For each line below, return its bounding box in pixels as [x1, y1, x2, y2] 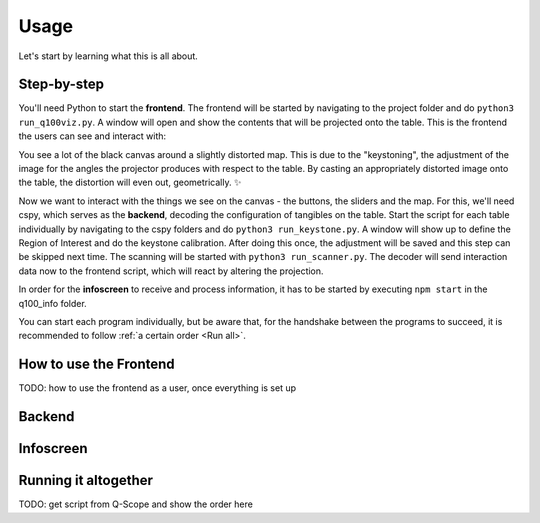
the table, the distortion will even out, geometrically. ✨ [18, 176, 242, 189]
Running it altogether [18, 472, 154, 489]
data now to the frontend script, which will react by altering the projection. [18, 265, 324, 277]
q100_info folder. [18, 297, 87, 309]
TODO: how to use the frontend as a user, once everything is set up [18, 382, 297, 394]
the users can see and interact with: [18, 130, 167, 142]
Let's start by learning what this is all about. [18, 50, 199, 62]
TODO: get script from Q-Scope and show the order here [18, 498, 254, 510]
